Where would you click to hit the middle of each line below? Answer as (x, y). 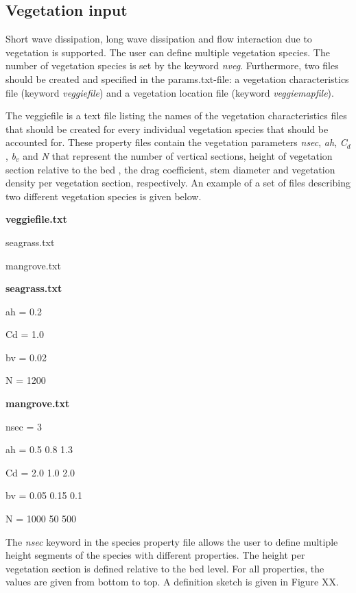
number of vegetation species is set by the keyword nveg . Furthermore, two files (172, 65)
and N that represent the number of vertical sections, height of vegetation (178, 155)
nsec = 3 (24, 426)
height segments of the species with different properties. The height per (155, 555)
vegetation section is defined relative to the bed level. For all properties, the (165, 568)
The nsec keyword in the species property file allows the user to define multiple (172, 541)
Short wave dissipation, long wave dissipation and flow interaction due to (159, 39)
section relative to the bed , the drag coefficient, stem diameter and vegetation (170, 169)
